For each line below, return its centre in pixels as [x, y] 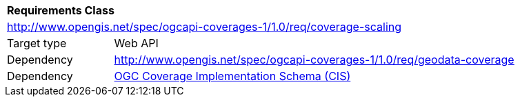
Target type [37, 43]
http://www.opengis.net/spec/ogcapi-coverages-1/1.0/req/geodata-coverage [314, 60]
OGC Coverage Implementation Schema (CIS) [232, 76]
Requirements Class [61, 10]
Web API [136, 43]
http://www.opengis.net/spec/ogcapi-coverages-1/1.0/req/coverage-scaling [204, 27]
